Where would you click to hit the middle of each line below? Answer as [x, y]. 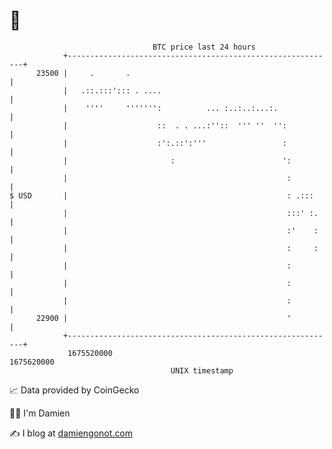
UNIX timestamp [202, 370]
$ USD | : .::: [161, 195]
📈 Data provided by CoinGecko [74, 390]
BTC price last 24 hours [204, 47]
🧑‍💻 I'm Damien [40, 413]
